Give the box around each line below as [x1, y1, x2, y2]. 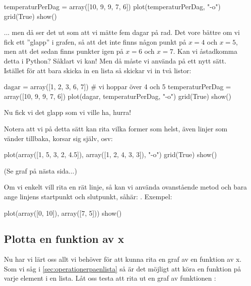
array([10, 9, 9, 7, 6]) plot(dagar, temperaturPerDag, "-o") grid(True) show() [4, 91, 232, 101]
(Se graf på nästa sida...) [4, 165, 77, 175]
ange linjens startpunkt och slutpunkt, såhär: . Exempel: [4, 191, 172, 201]
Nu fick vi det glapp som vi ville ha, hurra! [4, 107, 131, 117]
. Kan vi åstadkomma [173, 46, 237, 56]
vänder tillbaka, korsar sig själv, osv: [4, 133, 113, 143]
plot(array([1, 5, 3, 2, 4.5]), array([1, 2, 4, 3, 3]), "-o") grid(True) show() [4, 149, 217, 159]
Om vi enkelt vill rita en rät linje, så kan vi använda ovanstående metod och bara [4, 182, 247, 192]
